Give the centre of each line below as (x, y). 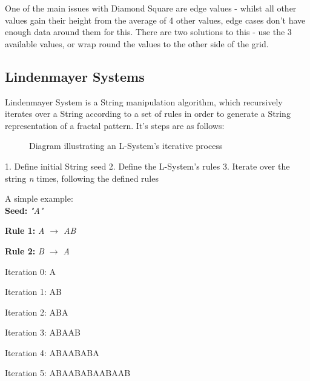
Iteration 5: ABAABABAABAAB (68, 373)
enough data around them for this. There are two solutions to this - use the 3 (148, 32)
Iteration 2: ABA (37, 312)
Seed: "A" (24, 210)
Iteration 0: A (31, 271)
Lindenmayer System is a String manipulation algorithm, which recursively (144, 101)
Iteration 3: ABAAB (43, 332)
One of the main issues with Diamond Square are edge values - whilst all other (151, 8)
